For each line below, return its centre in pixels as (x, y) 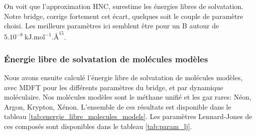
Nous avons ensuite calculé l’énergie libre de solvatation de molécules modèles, (123, 77)
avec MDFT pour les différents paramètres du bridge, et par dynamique (114, 87)
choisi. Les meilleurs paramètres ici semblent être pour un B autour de (112, 26)
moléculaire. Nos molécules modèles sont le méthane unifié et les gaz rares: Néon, (128, 97)
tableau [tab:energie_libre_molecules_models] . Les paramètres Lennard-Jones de (128, 116)
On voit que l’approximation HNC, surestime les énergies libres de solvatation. (124, 6)
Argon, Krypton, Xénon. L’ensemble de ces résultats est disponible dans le (118, 106)
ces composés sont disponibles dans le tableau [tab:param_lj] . (98, 126)
